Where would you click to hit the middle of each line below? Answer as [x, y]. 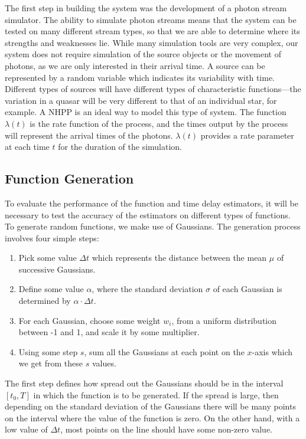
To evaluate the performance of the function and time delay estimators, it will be [152, 203]
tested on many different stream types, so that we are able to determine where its [152, 31]
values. [104, 363]
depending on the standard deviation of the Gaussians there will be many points [150, 406]
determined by [45, 301]
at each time [27, 147]
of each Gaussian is [248, 289]
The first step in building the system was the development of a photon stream [146, 8]
